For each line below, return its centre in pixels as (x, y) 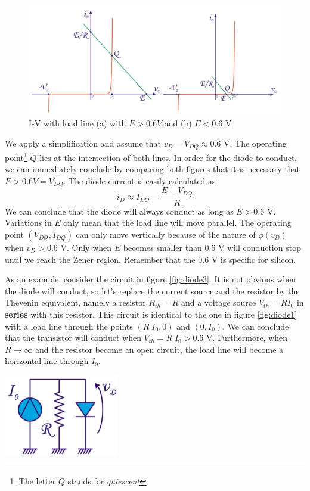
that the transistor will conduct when (73, 338)
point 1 (16, 156)
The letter (37, 481)
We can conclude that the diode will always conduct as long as (119, 211)
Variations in (28, 223)
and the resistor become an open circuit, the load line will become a (159, 349)
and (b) (178, 122)
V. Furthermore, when (247, 338)
